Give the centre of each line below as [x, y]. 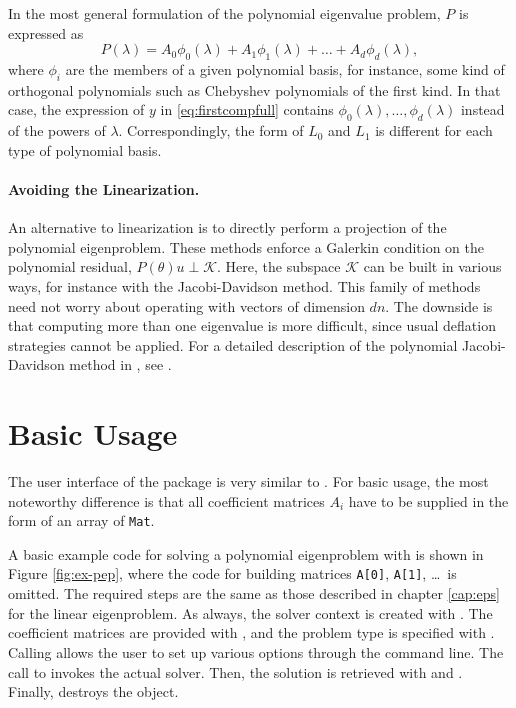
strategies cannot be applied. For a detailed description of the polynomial [233, 344]
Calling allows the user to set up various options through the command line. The [256, 651]
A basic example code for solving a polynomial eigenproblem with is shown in [246, 553]
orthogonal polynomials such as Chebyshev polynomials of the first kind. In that [254, 89]
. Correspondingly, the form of [211, 130]
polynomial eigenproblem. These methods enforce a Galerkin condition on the [246, 246]
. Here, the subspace [279, 266]
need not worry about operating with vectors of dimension [186, 305]
